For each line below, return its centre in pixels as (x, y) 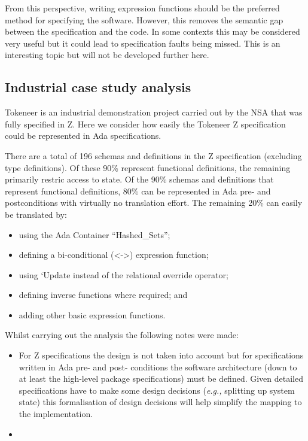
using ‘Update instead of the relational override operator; (123, 274)
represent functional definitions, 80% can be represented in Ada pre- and (138, 191)
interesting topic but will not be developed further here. (107, 55)
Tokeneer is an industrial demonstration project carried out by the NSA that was (154, 112)
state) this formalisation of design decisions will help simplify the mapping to (160, 402)
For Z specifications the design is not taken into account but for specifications (161, 355)
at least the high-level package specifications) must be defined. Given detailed (161, 378)
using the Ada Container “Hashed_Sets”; (94, 234)
